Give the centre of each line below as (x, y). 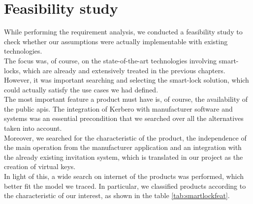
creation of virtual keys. (40, 166)
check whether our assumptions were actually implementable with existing (116, 41)
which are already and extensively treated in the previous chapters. (124, 70)
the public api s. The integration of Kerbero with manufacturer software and (118, 108)
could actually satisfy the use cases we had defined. (81, 89)
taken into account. (33, 128)
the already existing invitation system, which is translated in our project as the (124, 157)
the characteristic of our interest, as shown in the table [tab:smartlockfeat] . (117, 195)
